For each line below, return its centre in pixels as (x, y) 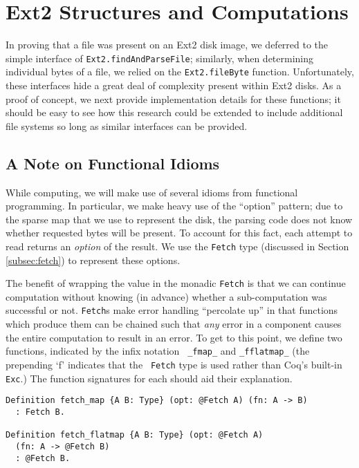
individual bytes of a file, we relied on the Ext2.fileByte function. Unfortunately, (180, 72)
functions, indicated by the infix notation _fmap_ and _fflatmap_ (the (158, 351)
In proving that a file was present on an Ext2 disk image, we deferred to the (167, 45)
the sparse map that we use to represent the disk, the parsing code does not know (179, 219)
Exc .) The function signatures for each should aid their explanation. (149, 378)
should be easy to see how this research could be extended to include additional (174, 112)
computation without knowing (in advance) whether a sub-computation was (166, 296)
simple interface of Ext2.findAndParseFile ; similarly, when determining (160, 58)
